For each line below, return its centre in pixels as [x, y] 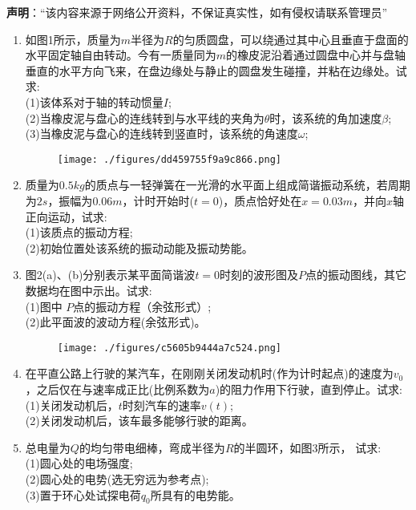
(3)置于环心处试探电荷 [83, 494]
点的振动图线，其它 [356, 275]
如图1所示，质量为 [73, 39]
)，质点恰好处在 [260, 200]
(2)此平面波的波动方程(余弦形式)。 [115, 322]
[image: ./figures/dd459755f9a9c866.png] [169, 159]
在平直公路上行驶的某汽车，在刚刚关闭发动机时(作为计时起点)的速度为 [209, 373]
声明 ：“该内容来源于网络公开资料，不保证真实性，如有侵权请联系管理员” [197, 12]
